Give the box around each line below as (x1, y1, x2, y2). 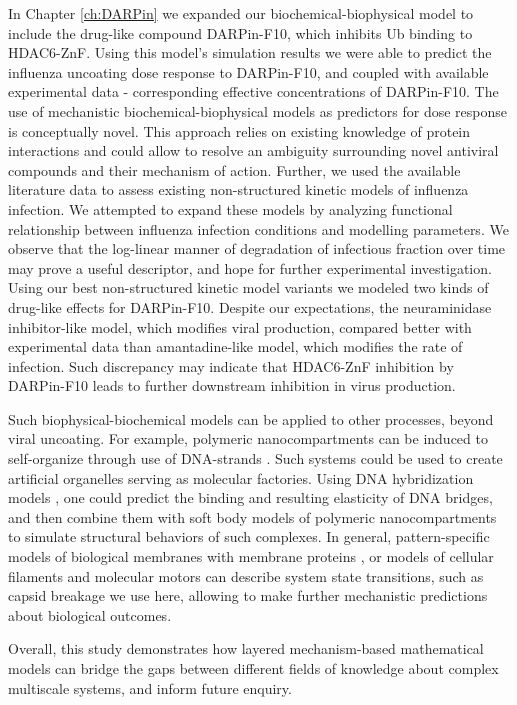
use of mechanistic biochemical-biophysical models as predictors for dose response (8, 100, 507, 121)
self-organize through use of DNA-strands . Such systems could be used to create (8, 448, 503, 469)
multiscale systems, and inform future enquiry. (8, 677, 292, 698)
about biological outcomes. (8, 604, 172, 625)
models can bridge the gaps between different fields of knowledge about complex (8, 658, 499, 678)
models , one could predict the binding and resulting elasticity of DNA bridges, (8, 487, 493, 508)
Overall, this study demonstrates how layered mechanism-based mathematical (8, 638, 484, 659)
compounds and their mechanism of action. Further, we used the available (8, 159, 461, 180)
